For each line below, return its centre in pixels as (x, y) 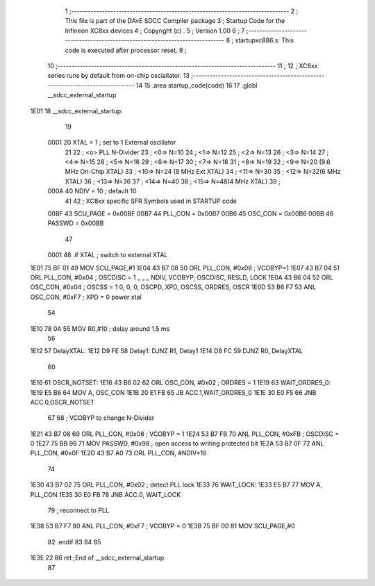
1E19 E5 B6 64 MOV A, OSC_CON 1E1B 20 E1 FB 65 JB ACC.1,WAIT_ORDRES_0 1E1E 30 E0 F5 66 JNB (173, 392)
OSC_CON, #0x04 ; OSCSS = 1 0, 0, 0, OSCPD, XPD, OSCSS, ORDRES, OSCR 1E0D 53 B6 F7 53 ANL (173, 287)
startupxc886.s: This (265, 40)
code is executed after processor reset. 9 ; (126, 50)
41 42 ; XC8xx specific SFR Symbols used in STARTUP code (151, 201)
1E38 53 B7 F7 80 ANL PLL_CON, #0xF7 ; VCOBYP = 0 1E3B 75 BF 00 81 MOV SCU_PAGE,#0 (162, 526)
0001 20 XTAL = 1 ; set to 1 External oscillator (112, 143)
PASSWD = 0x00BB (76, 223)
